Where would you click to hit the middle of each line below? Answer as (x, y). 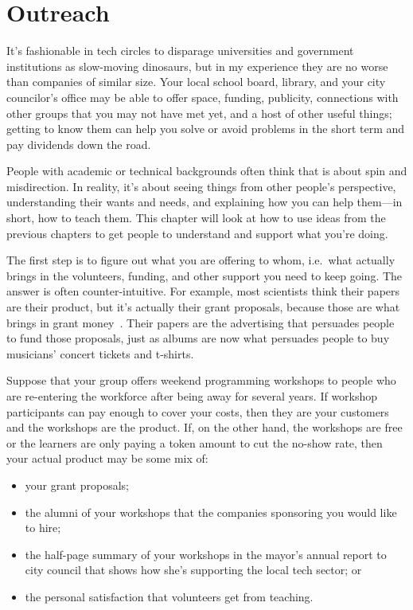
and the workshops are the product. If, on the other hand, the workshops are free (205, 427)
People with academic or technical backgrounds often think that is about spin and (207, 171)
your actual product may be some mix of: (107, 458)
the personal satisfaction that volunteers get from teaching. (169, 596)
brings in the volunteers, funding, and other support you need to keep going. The (205, 275)
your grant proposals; (77, 485)
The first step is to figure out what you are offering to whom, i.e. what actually (201, 260)
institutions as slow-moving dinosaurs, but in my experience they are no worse (197, 66)
